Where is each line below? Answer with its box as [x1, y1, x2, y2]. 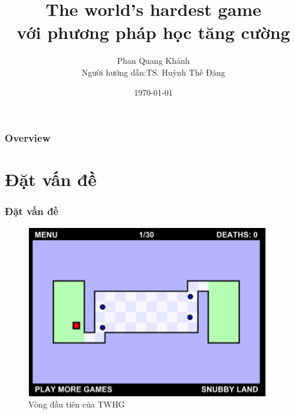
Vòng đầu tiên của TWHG [28, 398, 125, 410]
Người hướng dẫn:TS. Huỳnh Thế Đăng [81, 66, 225, 78]
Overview [5, 131, 51, 145]
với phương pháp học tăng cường [17, 20, 290, 44]
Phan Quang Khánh [117, 54, 190, 67]
